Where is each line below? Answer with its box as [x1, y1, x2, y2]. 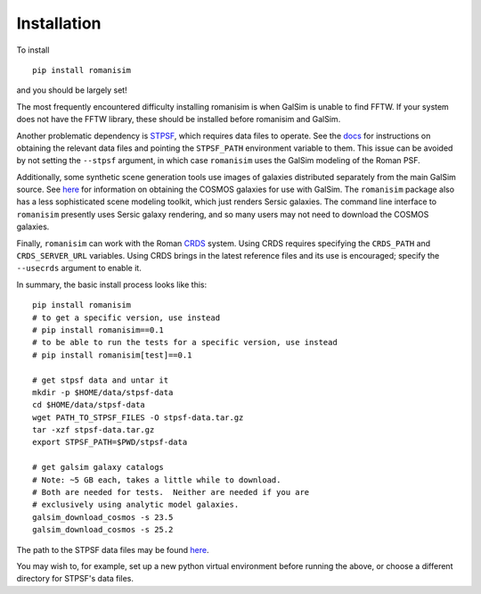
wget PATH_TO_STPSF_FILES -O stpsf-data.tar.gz [32, 412, 244, 423]
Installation [16, 13, 102, 33]
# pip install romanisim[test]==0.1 [32, 350, 192, 360]
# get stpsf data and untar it [32, 375, 169, 385]
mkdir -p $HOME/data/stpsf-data [32, 387, 174, 397]
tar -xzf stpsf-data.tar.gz [32, 425, 155, 435]
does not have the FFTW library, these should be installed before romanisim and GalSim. [16, 114, 341, 125]
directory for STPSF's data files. [16, 573, 134, 584]
